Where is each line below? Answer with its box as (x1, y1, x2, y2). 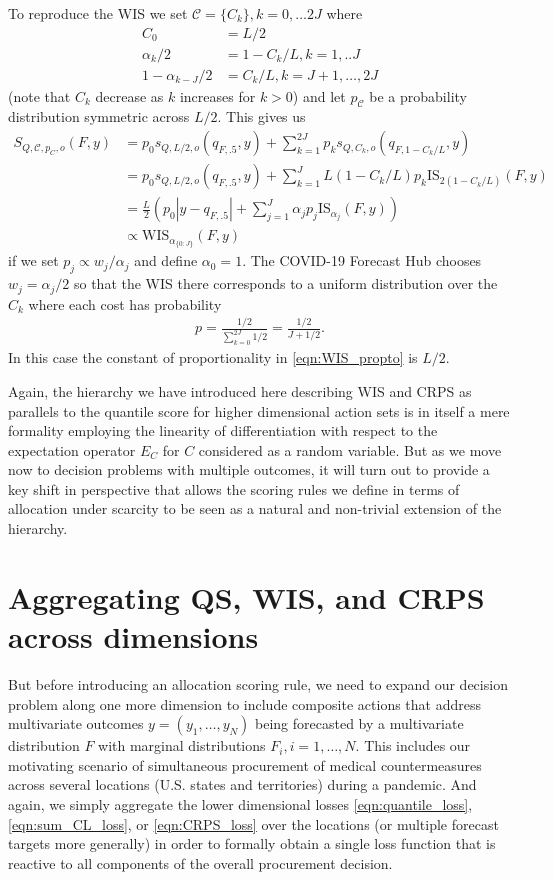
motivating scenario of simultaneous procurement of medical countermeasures (8, 754, 482, 775)
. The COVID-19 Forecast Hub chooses (242, 250, 482, 271)
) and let (292, 85, 346, 106)
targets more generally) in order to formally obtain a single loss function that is (8, 833, 496, 854)
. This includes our (355, 735, 471, 756)
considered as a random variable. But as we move (198, 439, 502, 460)
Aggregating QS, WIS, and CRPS (8, 576, 485, 617)
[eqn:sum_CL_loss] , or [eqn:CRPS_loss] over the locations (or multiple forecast (8, 813, 499, 834)
